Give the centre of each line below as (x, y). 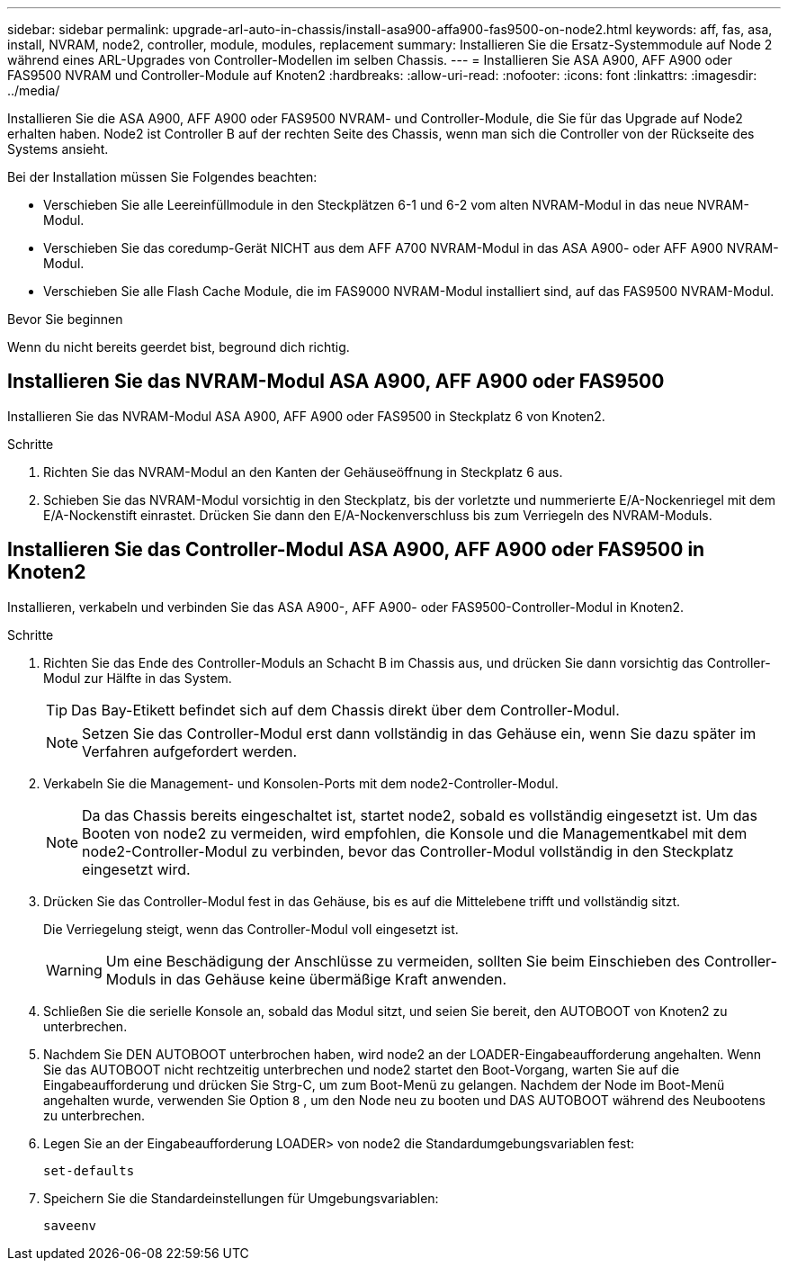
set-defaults (89, 1170)
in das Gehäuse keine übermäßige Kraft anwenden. (333, 979)
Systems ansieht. (58, 149)
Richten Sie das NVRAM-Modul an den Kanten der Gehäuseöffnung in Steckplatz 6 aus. (303, 472)
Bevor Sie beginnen (65, 319)
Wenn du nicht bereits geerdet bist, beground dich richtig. (179, 347)
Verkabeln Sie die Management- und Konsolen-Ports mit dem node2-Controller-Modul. (301, 783)
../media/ (34, 90)
